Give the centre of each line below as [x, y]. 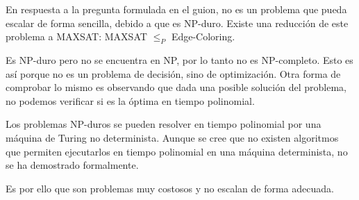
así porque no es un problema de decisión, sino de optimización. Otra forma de [173, 73]
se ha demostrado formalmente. [72, 165]
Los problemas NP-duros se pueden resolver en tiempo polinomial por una [164, 124]
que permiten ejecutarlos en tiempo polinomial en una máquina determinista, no [177, 151]
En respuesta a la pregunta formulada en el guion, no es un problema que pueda [176, 9]
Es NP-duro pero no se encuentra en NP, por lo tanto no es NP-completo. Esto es [179, 59]
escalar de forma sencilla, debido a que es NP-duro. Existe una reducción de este [177, 23]
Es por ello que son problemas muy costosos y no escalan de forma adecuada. [170, 188]
